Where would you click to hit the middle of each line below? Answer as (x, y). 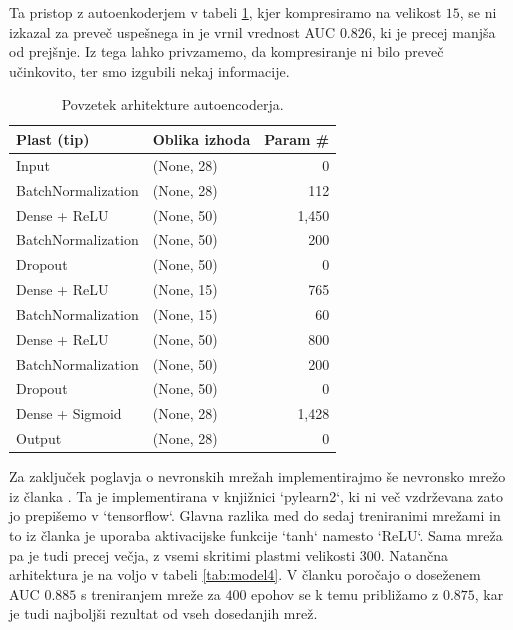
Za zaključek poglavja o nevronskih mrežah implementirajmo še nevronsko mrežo (257, 476)
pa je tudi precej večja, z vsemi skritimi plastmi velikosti (182, 554)
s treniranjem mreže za (150, 593)
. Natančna (414, 554)
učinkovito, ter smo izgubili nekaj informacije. (149, 70)
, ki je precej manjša (433, 31)
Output (39, 438)
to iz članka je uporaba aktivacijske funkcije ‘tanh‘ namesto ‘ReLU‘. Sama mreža (256, 534)
